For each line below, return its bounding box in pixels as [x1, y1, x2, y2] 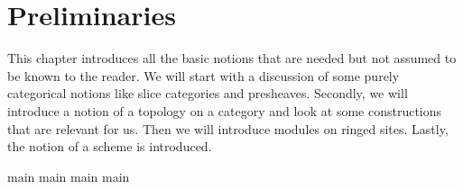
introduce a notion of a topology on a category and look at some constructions [7, 101, 442, 120]
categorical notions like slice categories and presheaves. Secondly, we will [7, 84, 408, 103]
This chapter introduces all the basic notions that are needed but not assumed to [7, 49, 457, 67]
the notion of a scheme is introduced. [7, 137, 212, 156]
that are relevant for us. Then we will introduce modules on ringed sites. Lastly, [7, 119, 449, 138]
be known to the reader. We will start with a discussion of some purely [7, 66, 400, 85]
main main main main [7, 166, 130, 185]
